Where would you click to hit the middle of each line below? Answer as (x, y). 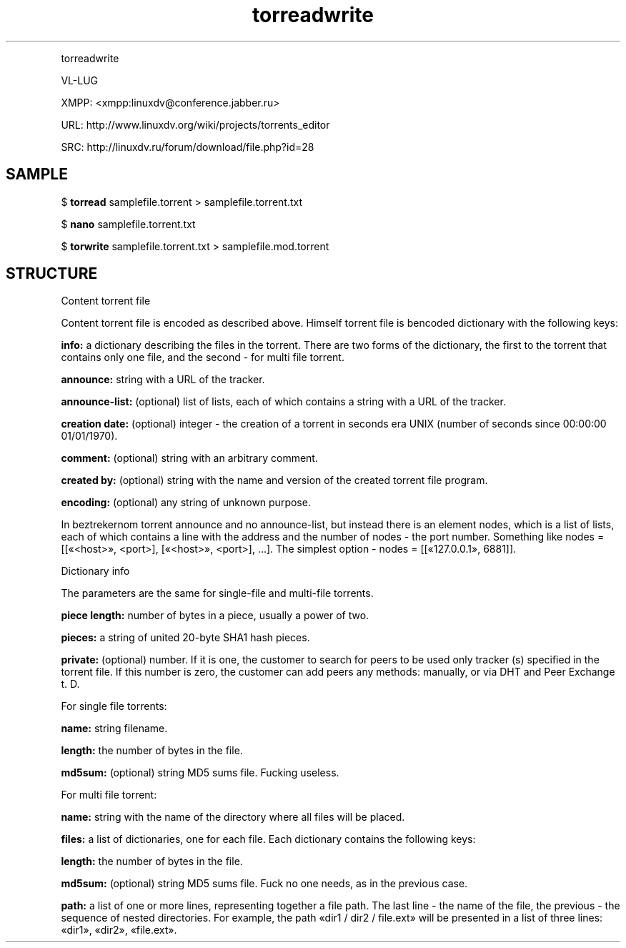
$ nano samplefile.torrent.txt (128, 224)
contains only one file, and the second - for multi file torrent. (203, 357)
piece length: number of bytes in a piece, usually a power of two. (215, 616)
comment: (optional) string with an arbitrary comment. (189, 458)
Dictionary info (95, 571)
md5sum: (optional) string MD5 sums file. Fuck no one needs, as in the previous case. (264, 884)
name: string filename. (114, 729)
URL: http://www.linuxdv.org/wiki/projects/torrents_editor (195, 124)
